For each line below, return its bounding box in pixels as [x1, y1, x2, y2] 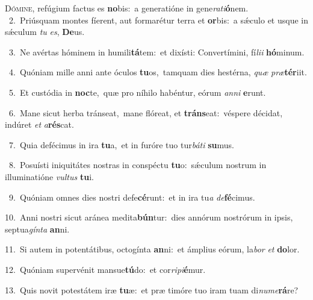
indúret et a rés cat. [5, 118, 74, 131]
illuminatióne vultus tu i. [5, 170, 94, 183]
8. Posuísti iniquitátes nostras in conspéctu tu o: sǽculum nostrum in [8, 158, 267, 171]
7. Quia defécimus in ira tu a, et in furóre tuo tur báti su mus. [8, 138, 234, 151]
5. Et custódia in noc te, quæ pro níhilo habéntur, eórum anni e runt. [8, 86, 266, 98]
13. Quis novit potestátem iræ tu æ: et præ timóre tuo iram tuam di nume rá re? [5, 283, 299, 296]
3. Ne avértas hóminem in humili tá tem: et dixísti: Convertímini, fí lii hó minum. [8, 45, 305, 58]
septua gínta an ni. [5, 222, 70, 235]
